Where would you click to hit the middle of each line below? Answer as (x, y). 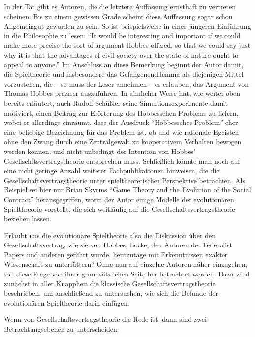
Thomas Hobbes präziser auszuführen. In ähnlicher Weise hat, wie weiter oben (122, 93)
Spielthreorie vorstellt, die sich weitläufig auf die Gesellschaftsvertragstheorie (120, 209)
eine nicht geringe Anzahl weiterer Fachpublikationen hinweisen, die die (112, 170)
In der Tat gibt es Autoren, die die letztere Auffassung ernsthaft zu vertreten (120, 6)
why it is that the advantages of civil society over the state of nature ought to (121, 54)
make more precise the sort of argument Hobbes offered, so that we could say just (127, 45)
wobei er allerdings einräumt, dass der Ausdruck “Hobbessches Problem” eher (121, 122)
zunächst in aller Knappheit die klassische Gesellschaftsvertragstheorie (110, 283)
